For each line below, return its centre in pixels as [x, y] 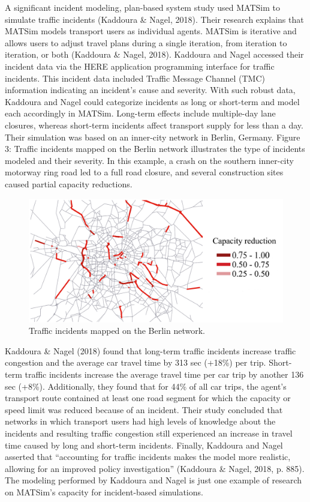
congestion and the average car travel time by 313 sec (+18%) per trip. [136, 362]
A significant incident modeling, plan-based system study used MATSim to [142, 7]
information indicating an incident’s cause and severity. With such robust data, [150, 90]
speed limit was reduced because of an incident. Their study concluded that [144, 409]
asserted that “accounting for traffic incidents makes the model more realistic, [148, 457]
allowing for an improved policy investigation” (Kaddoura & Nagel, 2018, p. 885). [155, 468]
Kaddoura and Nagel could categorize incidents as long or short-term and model [152, 101]
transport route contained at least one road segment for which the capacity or [148, 398]
